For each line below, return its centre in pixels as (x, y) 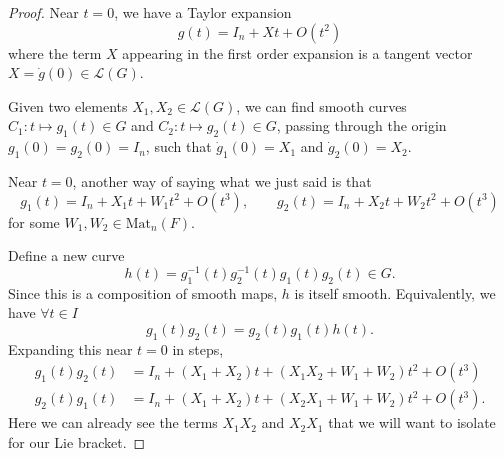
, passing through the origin (361, 125)
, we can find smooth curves (321, 105)
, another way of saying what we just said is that (222, 180)
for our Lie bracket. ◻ (77, 441)
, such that (178, 146)
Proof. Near (43, 12)
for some (34, 221)
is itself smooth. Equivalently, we (395, 292)
